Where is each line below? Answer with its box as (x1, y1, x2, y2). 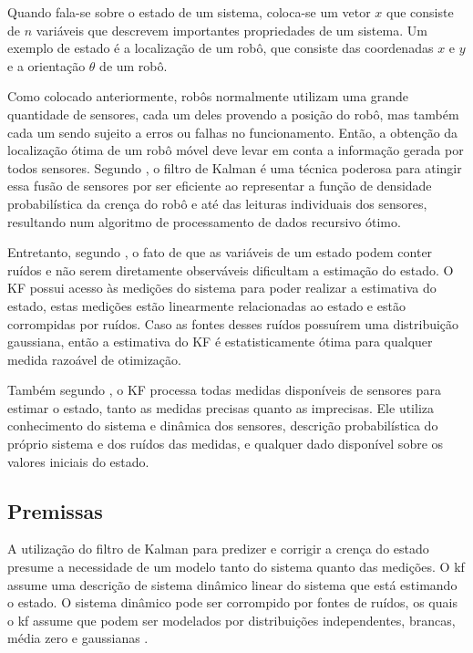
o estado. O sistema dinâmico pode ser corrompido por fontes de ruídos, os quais (7, 593, 458, 612)
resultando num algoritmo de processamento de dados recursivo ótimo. (7, 212, 401, 231)
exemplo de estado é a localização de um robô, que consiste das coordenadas (7, 38, 434, 57)
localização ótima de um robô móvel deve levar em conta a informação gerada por (7, 140, 464, 160)
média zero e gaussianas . (7, 628, 149, 648)
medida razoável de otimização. (7, 349, 181, 368)
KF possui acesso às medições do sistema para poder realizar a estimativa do (7, 278, 437, 297)
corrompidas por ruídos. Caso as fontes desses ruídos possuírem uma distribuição (7, 314, 459, 333)
